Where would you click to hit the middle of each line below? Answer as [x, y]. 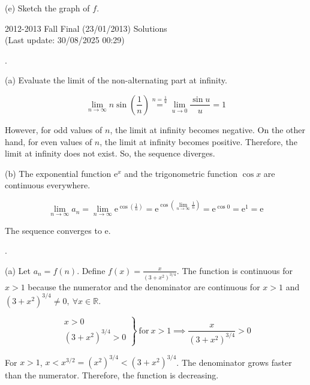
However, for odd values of [54, 129]
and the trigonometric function [181, 173]
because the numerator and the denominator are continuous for [144, 286]
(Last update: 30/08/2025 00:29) [65, 40]
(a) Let [18, 270]
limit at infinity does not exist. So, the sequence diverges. [110, 153]
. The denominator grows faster [234, 362]
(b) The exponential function [58, 173]
